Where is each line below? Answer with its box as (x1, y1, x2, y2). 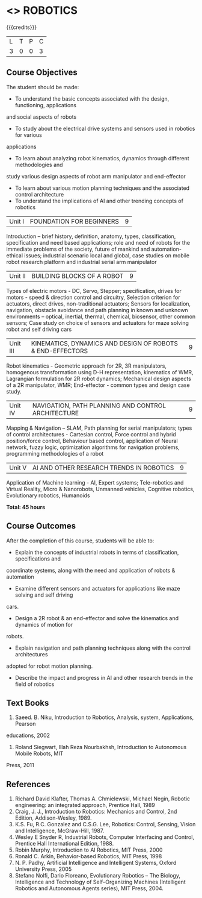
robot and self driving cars (6, 325, 72, 333)
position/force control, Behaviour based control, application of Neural (6, 437, 179, 444)
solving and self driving (14, 591, 73, 598)
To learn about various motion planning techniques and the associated (14, 184, 190, 192)
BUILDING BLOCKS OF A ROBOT (31, 272, 124, 280)
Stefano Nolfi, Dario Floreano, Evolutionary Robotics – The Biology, (14, 872, 180, 879)
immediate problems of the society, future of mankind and (6, 245, 150, 253)
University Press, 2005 (14, 865, 72, 873)
